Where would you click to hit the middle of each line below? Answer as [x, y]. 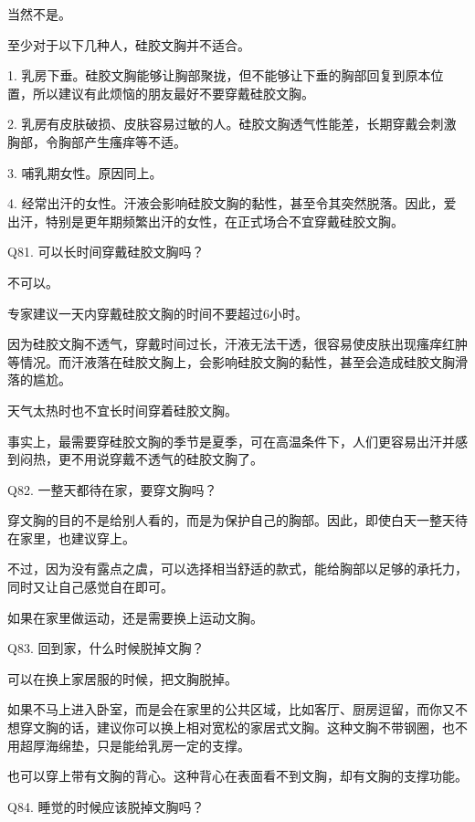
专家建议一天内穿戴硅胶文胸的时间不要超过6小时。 [158, 313]
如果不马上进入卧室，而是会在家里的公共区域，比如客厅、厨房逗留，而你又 [231, 709]
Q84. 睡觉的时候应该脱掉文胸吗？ [106, 806]
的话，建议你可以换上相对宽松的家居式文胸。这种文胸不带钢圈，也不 [263, 727]
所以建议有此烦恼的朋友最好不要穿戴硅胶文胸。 [173, 93]
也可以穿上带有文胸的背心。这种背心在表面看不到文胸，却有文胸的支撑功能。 [237, 776]
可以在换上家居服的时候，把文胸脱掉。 [122, 678]
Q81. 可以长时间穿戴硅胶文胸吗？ [106, 252]
